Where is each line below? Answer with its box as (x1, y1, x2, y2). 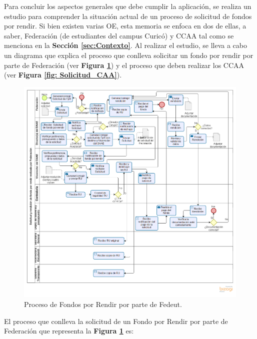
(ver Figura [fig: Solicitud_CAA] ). (4, 69, 122, 80)
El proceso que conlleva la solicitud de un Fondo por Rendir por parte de (4, 315, 228, 326)
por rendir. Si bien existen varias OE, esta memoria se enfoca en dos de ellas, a (4, 20, 246, 31)
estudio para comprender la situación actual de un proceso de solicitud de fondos (4, 10, 252, 21)
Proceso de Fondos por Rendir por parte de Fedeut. (24, 299, 182, 309)
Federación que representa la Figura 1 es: (4, 325, 134, 336)
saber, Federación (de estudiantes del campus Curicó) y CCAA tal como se (4, 30, 234, 40)
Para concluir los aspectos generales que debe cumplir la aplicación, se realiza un (4, 1, 251, 11)
